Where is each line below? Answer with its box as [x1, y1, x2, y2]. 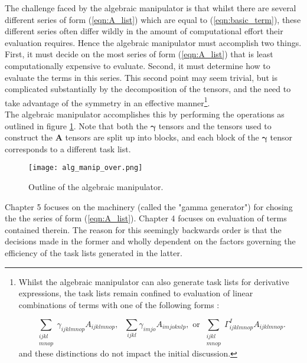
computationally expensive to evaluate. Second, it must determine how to [5, 59, 270, 71]
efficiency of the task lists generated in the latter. [5, 247, 182, 259]
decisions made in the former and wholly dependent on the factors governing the [5, 235, 296, 247]
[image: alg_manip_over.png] [28, 163, 143, 172]
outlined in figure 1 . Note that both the [5, 119, 148, 132]
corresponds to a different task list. [5, 142, 131, 155]
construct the [5, 131, 53, 143]
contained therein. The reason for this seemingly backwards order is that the [5, 223, 282, 236]
